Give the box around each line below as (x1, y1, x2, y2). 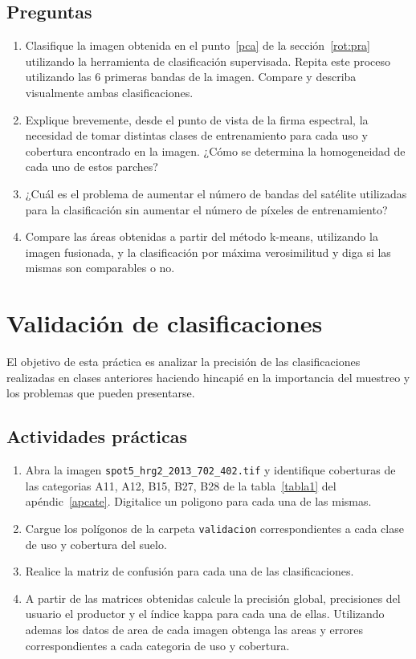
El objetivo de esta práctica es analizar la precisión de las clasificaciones (6, 353, 361, 370)
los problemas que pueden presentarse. (6, 384, 195, 401)
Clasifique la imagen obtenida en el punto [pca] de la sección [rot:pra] (25, 37, 371, 54)
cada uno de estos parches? (25, 158, 158, 175)
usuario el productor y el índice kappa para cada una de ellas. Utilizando (25, 605, 385, 622)
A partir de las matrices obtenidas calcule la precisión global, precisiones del (25, 589, 401, 606)
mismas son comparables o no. (25, 259, 175, 276)
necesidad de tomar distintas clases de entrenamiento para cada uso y (25, 127, 368, 144)
